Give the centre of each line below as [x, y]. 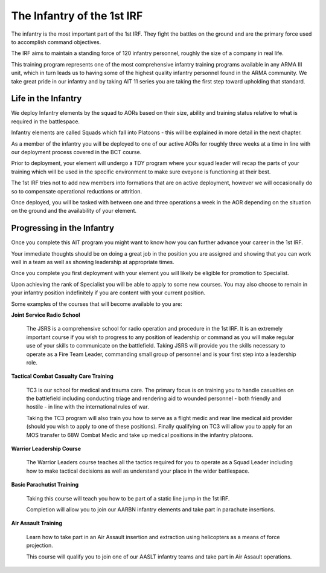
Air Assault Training [37, 523]
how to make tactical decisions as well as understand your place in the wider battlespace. [138, 471]
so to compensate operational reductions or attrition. [77, 191]
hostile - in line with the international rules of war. [88, 407]
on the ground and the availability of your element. [74, 211]
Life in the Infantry [46, 99]
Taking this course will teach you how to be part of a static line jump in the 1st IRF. [128, 498]
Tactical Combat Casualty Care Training [62, 376]
